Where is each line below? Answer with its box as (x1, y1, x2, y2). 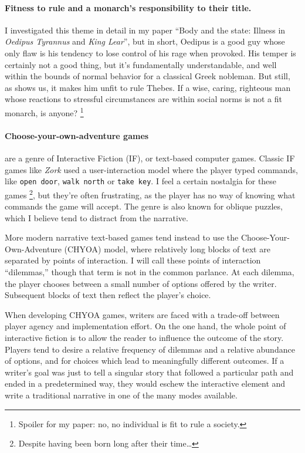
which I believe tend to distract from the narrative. (5, 211, 188, 224)
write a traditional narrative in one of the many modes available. (5, 389, 238, 401)
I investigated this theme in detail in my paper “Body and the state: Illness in (5, 23, 286, 36)
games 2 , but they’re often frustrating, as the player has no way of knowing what (5, 187, 296, 201)
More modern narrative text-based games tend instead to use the (5, 231, 239, 244)
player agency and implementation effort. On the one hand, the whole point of (5, 320, 286, 332)
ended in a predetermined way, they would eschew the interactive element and (5, 377, 286, 390)
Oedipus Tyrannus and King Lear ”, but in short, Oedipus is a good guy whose (5, 35, 285, 48)
